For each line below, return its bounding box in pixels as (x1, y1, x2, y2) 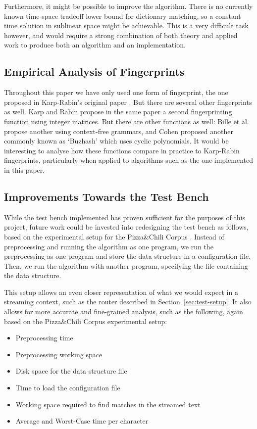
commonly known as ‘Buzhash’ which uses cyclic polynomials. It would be (4, 136, 229, 146)
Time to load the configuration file (15, 382, 120, 393)
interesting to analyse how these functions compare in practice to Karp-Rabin (4, 145, 240, 155)
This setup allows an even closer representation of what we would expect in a (4, 286, 238, 297)
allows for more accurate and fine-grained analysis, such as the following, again (4, 306, 243, 317)
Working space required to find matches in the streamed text (15, 399, 201, 409)
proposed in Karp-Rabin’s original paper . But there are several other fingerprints (4, 96, 252, 107)
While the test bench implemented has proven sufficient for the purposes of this (4, 212, 246, 222)
